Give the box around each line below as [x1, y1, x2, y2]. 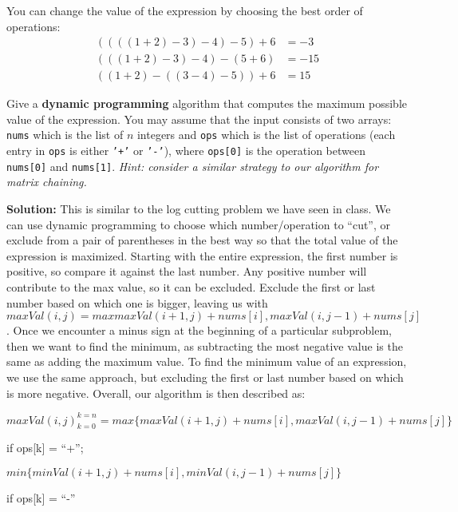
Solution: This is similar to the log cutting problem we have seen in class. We [6, 200, 391, 217]
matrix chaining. [6, 173, 87, 190]
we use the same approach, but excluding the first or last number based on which [6, 368, 404, 385]
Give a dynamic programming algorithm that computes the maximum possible [6, 95, 408, 112]
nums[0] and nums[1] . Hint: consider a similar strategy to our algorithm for [6, 157, 379, 174]
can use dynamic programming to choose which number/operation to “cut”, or [6, 216, 391, 232]
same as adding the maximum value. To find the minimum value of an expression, [6, 353, 407, 370]
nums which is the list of [6, 126, 124, 143]
